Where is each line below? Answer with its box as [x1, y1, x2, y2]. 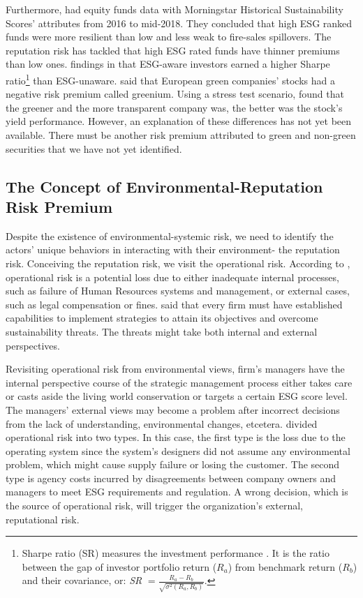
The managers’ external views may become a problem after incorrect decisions [6, 402, 340, 417]
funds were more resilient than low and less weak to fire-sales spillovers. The [6, 29, 332, 44]
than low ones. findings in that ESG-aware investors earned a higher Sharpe [6, 57, 330, 71]
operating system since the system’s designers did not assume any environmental [6, 443, 350, 458]
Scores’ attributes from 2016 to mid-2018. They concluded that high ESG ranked [6, 15, 353, 30]
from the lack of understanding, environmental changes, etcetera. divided [6, 416, 318, 431]
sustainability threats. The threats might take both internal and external [6, 324, 318, 338]
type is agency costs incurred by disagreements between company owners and [6, 470, 336, 485]
